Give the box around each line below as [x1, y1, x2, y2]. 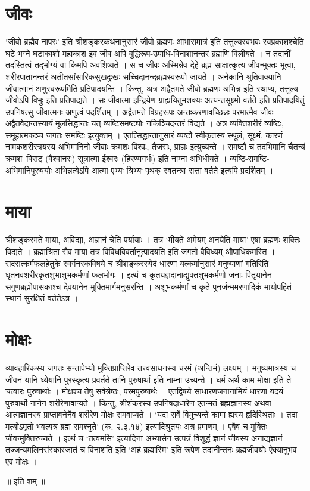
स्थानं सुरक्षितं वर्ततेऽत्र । [5, 292, 79, 304]
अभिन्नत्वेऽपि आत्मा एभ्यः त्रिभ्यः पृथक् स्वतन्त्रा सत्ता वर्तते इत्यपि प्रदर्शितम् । [54, 163, 274, 176]
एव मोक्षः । [5, 455, 37, 467]
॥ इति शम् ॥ [5, 475, 45, 487]
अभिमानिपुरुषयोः [5, 163, 52, 176]
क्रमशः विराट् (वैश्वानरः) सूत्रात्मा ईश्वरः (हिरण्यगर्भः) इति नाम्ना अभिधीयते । [5, 152, 227, 165]
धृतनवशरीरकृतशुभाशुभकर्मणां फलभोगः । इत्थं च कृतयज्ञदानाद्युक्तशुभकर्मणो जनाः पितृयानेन [5, 268, 272, 281]
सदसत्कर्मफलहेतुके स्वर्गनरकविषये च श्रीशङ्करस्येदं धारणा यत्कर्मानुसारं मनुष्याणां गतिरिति [5, 257, 269, 269]
